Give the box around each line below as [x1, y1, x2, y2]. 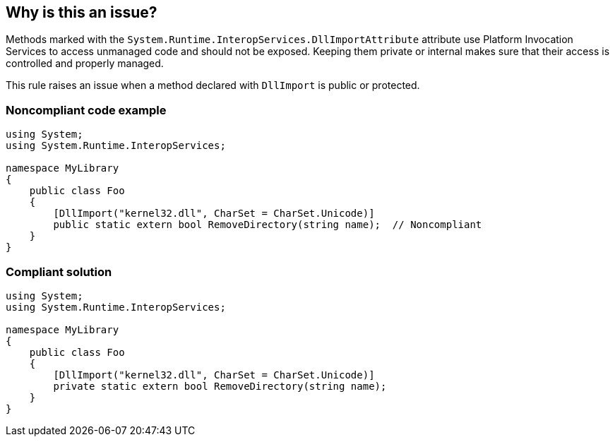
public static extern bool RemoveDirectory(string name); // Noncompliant [53, 219, 482, 231]
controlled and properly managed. [6, 57, 164, 70]
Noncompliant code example [6, 102, 167, 117]
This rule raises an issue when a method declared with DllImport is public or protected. [6, 79, 420, 92]
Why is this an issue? [6, 4, 157, 21]
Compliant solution [6, 264, 112, 279]
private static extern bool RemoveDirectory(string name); [53, 380, 387, 392]
